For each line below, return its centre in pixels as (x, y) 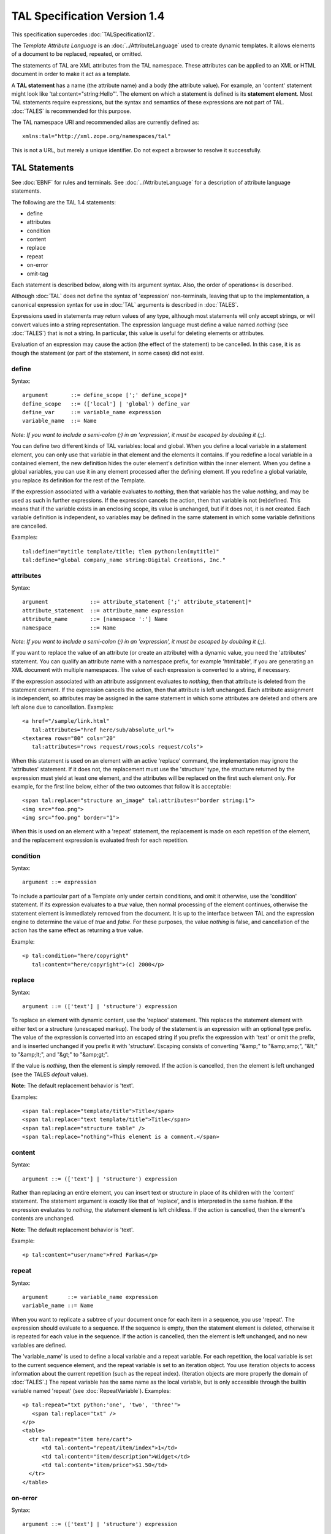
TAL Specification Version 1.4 (88, 16)
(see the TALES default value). (50, 1074)
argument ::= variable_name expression (90, 1297)
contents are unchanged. (43, 1219)
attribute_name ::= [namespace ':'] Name (95, 619)
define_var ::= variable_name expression (92, 412)
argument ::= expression (59, 882)
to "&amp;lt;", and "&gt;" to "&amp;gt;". (60, 1054)
